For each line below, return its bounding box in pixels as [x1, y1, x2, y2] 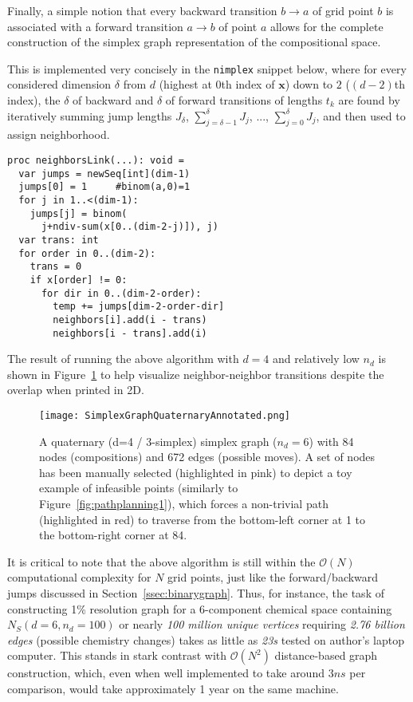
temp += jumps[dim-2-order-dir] [53, 301, 225, 313]
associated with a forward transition [7, 18, 183, 34]
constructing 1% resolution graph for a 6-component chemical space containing [7, 600, 392, 617]
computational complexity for [7, 569, 151, 586]
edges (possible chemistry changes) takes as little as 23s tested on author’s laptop [7, 631, 404, 648]
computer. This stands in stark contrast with [7, 647, 227, 664]
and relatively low [272, 350, 360, 367]
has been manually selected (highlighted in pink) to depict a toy [39, 463, 352, 480]
